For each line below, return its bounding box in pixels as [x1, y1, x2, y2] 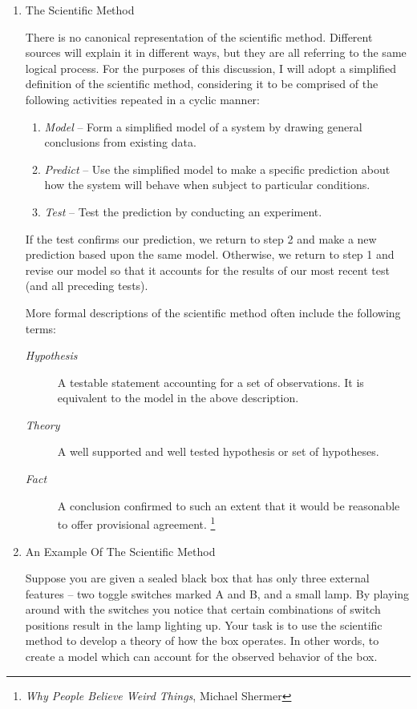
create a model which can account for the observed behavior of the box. [25, 648, 378, 665]
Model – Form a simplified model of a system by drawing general [44, 118, 362, 135]
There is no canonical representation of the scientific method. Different [25, 28, 373, 45]
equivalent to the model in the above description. [57, 389, 299, 406]
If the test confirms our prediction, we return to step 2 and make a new [25, 230, 377, 247]
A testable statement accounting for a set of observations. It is [57, 373, 364, 390]
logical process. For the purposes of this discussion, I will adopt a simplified [25, 59, 397, 76]
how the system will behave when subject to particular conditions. [44, 176, 370, 193]
